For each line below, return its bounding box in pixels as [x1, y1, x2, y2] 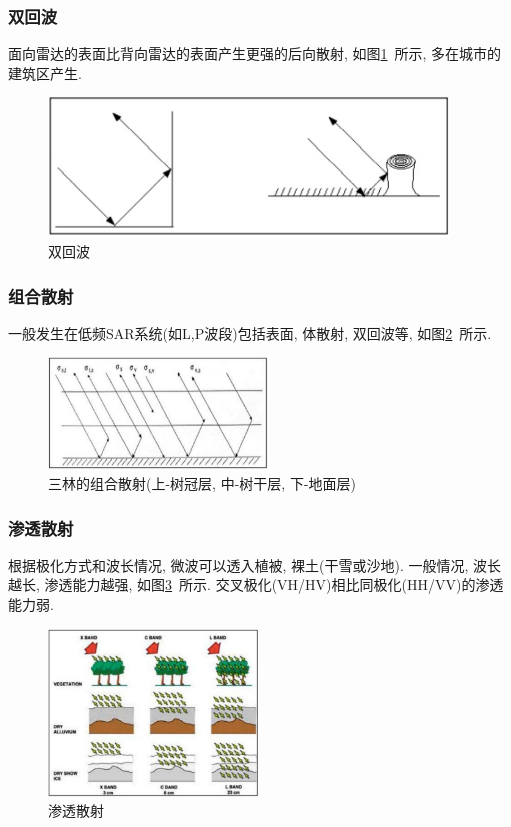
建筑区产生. [8, 62, 82, 83]
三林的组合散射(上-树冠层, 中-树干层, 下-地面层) [48, 473, 356, 493]
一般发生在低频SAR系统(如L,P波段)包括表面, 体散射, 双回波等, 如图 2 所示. [8, 322, 492, 343]
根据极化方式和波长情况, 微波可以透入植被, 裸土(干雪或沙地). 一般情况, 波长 [8, 554, 502, 575]
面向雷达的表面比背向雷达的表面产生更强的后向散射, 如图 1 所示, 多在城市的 [8, 43, 502, 64]
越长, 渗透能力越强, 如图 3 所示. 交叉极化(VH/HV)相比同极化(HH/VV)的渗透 [8, 574, 504, 595]
